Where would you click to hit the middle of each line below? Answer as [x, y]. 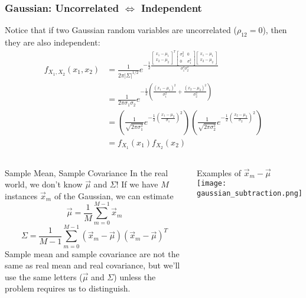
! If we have [137, 184]
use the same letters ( [44, 276]
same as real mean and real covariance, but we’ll [92, 265]
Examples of [219, 172]
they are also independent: [53, 42]
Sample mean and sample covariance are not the [92, 253]
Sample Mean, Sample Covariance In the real [87, 172]
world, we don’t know [44, 184]
